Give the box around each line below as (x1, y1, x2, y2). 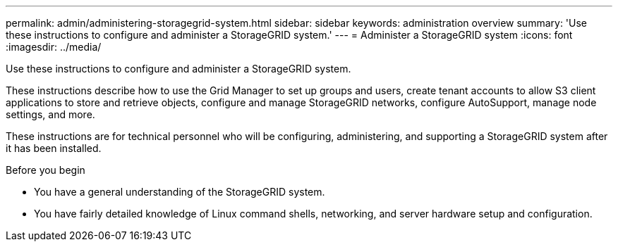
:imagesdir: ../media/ (6, 41, 102, 53)
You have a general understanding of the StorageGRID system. (34, 186, 325, 198)
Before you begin (6, 164, 85, 176)
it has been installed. (6, 142, 102, 154)
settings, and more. (6, 108, 95, 120)
